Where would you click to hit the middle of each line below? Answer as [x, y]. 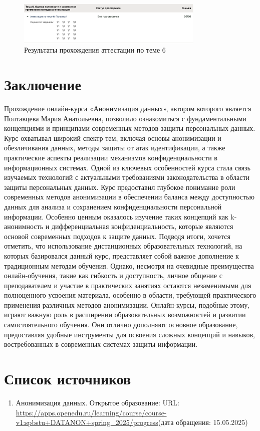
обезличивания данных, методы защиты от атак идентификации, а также [115, 148]
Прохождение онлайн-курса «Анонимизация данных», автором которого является [128, 108]
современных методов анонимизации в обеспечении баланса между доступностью [129, 197]
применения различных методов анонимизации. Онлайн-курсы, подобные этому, [127, 304]
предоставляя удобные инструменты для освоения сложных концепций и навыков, [129, 334]
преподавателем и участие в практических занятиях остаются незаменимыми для [128, 285]
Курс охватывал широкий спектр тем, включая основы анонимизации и [113, 138]
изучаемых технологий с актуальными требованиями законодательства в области [127, 177]
